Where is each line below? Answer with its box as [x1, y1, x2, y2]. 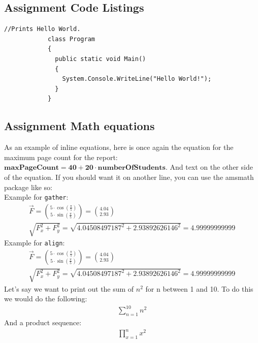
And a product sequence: [4, 317, 82, 328]
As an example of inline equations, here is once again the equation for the [4, 142, 234, 152]
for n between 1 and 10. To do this [145, 283, 253, 294]
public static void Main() [55, 55, 146, 63]
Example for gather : [4, 192, 69, 202]
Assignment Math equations [4, 118, 155, 134]
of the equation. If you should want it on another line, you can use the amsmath [4, 171, 254, 182]
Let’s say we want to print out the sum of [4, 283, 134, 294]
